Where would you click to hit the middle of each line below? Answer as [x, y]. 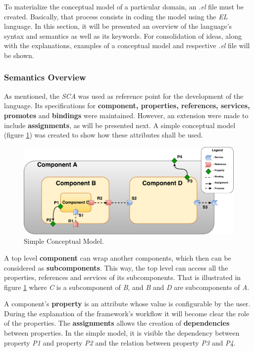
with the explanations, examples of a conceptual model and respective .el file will [127, 45]
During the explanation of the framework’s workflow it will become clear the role [127, 313]
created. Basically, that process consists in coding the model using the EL [116, 16]
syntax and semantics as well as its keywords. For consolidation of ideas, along [123, 35]
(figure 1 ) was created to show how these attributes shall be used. [103, 135]
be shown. [19, 55]
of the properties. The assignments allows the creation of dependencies [117, 323]
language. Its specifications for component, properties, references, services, [127, 105]
